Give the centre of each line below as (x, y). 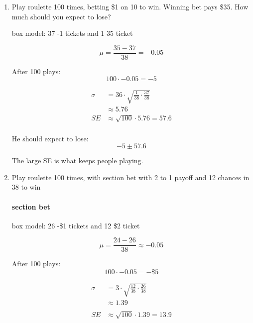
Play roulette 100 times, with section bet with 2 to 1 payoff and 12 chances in (130, 177)
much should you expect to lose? (61, 16)
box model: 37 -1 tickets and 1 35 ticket (72, 33)
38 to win (26, 187)
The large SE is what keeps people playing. (77, 161)
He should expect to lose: (50, 138)
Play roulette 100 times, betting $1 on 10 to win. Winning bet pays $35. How (130, 6)
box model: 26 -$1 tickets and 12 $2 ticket (76, 225)
